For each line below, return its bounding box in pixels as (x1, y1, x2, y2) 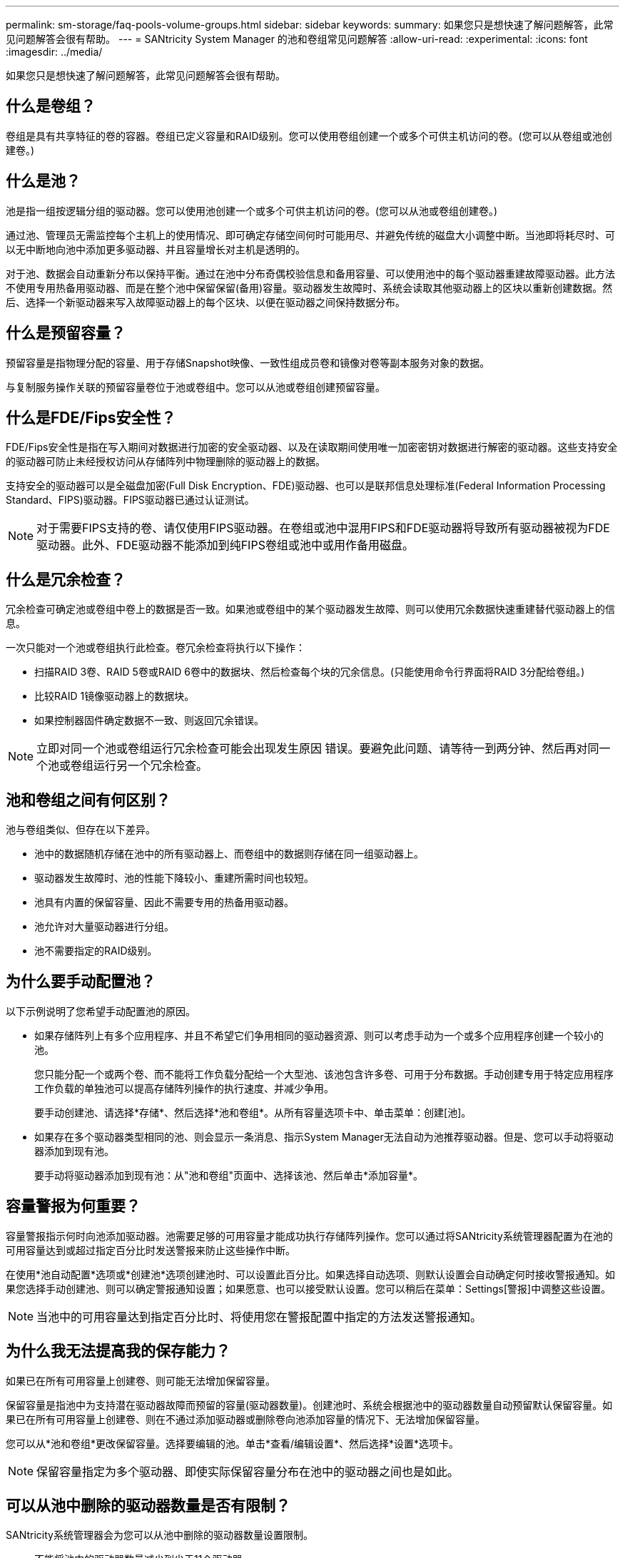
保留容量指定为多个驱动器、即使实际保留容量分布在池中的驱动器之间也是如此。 (36, 1464, 459, 1479)
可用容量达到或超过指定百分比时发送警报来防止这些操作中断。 (6, 1243, 295, 1256)
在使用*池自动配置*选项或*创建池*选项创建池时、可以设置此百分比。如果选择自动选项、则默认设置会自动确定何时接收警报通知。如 (6, 1268, 616, 1280)
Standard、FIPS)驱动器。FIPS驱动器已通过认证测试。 (6, 494, 255, 506)
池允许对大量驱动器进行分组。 (34, 920, 174, 933)
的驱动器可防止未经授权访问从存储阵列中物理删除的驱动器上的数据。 (6, 455, 325, 468)
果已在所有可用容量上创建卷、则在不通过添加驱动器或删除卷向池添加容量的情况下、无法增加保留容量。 (6, 1412, 485, 1425)
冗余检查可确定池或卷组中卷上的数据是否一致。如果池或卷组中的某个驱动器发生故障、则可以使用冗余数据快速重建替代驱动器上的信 (6, 603, 615, 616)
